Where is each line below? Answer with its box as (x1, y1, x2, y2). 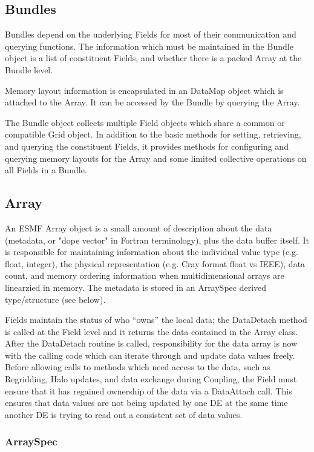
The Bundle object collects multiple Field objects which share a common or (5, 116, 285, 128)
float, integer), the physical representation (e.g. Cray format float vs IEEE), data (5, 257, 306, 270)
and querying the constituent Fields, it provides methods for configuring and (5, 139, 289, 152)
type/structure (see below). (5, 293, 106, 305)
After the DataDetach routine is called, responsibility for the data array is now (5, 337, 298, 350)
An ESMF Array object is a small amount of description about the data (5, 221, 272, 234)
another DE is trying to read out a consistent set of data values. (5, 408, 243, 420)
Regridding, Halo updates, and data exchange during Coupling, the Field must (5, 373, 297, 385)
